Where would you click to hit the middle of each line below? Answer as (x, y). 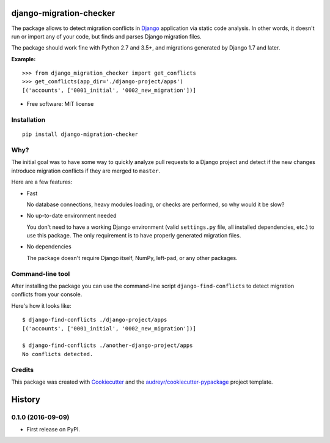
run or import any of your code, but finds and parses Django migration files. (106, 36)
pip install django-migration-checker (80, 134)
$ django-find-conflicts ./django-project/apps (95, 320)
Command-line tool (41, 274)
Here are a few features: (42, 182)
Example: (24, 59)
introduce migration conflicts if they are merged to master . (86, 171)
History (26, 399)
